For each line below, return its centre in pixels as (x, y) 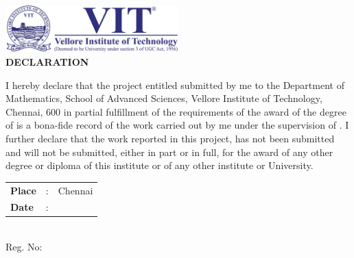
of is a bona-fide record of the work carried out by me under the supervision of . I (177, 125)
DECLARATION (47, 62)
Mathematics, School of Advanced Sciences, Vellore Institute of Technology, (164, 98)
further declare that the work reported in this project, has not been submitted (170, 138)
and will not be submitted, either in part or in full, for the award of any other (169, 152)
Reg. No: (24, 247)
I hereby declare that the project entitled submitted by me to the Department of (175, 85)
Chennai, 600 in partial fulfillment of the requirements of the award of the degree (176, 111)
